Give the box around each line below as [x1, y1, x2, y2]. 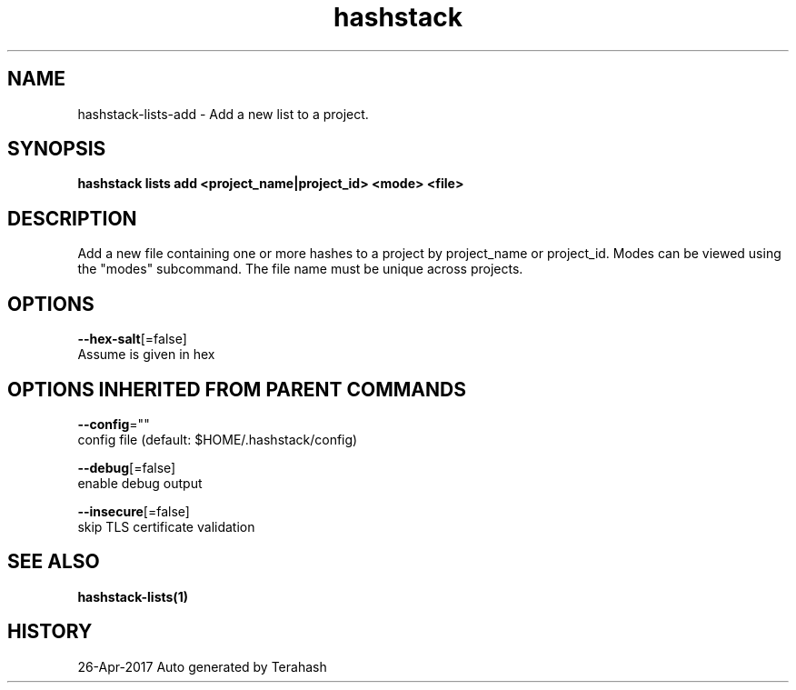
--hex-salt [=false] [77, 331, 187, 347]
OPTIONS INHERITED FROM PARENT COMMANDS [7, 377, 466, 401]
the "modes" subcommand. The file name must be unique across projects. [77, 261, 523, 277]
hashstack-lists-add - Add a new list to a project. [77, 105, 369, 122]
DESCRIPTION [7, 206, 137, 230]
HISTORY [7, 620, 93, 644]
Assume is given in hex [77, 346, 215, 363]
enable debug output [77, 475, 203, 491]
